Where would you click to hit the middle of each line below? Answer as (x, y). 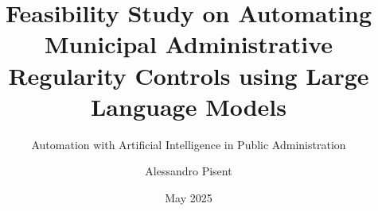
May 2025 (189, 197)
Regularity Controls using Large (189, 75)
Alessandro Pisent (189, 171)
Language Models (188, 106)
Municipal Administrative (189, 44)
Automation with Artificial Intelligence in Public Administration (189, 144)
